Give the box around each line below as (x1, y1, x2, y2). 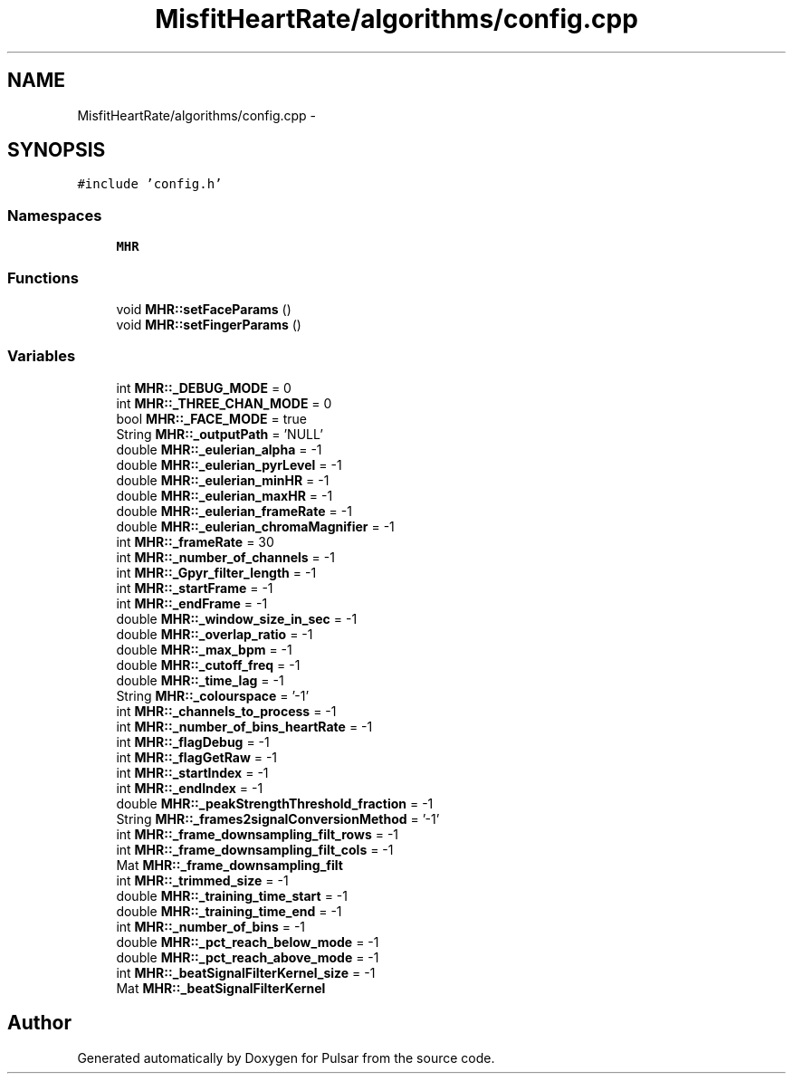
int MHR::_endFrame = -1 (116, 595, 268, 611)
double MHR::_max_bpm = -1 (116, 641, 292, 657)
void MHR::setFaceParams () (116, 301, 291, 317)
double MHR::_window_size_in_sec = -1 (116, 610, 358, 627)
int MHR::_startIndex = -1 (116, 764, 269, 780)
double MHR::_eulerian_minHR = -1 (116, 472, 330, 488)
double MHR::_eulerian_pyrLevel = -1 (116, 456, 342, 473)
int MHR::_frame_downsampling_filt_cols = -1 (116, 841, 394, 857)
